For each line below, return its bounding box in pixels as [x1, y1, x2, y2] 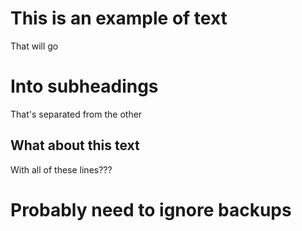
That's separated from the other [10, 108, 143, 120]
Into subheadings [10, 75, 159, 98]
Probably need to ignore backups [10, 198, 292, 221]
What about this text [10, 137, 140, 154]
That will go [10, 40, 59, 52]
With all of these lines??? [10, 163, 113, 176]
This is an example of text [10, 7, 228, 30]
